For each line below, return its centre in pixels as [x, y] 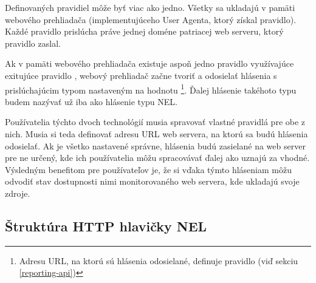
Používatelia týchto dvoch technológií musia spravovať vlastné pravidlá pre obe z [155, 122]
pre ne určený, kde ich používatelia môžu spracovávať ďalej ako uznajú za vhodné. [157, 158]
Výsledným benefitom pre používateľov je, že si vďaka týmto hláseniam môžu [148, 169]
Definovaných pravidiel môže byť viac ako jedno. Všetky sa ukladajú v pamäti [150, 7]
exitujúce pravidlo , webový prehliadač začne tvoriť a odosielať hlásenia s [141, 75]
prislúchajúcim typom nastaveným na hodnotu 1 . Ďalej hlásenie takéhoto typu [151, 89]
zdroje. [18, 193]
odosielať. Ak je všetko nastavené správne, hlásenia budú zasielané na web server [155, 145]
